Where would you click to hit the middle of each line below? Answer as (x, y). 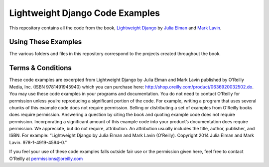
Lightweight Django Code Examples (85, 13)
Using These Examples (46, 42)
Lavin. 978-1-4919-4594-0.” (38, 142)
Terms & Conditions (41, 68)
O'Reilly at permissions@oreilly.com (46, 159)
